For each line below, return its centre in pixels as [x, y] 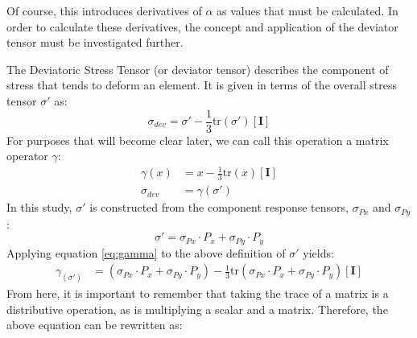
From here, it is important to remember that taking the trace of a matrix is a [198, 293]
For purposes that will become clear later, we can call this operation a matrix [198, 140]
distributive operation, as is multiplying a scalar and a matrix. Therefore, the [197, 309]
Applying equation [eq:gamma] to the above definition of [146, 252]
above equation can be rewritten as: [95, 325]
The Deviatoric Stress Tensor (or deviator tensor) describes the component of [198, 69]
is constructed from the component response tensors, [219, 207]
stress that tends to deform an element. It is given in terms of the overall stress [202, 85]
